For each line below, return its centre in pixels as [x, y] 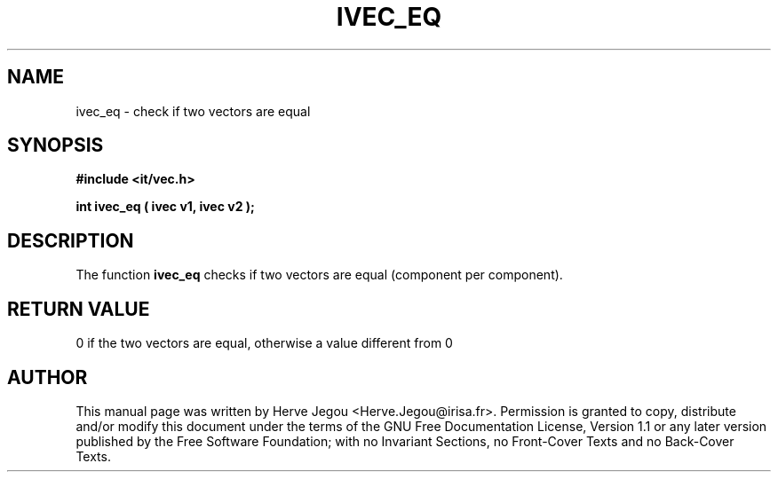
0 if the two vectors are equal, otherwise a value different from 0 [264, 343]
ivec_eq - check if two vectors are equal [193, 111]
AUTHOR [48, 377]
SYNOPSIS [56, 145]
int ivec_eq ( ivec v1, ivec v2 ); [165, 207]
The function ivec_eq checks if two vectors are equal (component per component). [319, 275]
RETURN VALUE [79, 309]
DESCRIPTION [71, 240]
